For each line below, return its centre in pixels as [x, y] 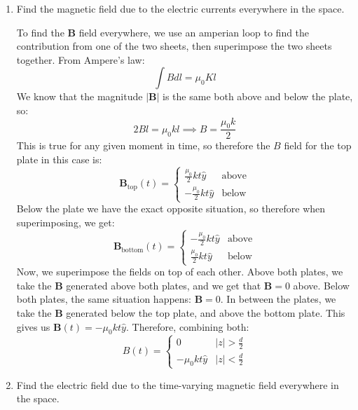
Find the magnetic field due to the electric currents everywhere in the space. [180, 8]
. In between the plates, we [278, 299]
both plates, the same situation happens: [104, 299]
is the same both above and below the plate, [258, 96]
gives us [33, 326]
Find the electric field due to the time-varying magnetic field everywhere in [178, 384]
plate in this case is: [59, 159]
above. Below [321, 285]
